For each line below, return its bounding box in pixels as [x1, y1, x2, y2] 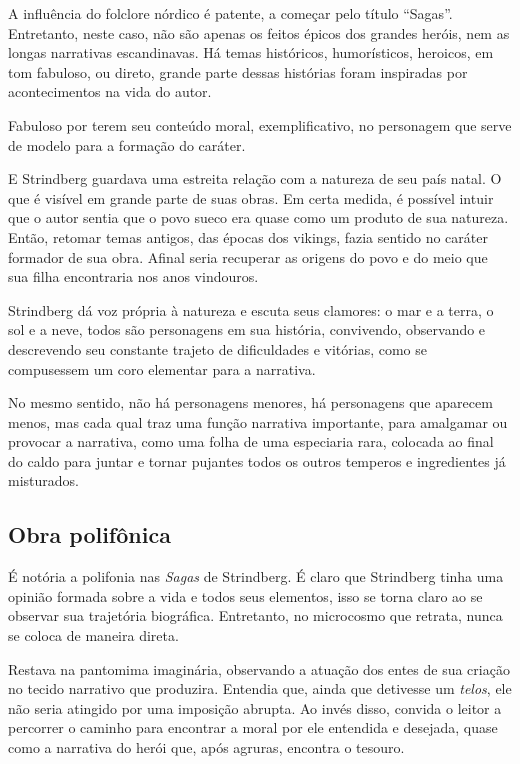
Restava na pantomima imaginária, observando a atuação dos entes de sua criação [8, 658, 510, 679]
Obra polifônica [8, 519, 171, 550]
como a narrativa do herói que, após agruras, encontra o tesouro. [8, 737, 405, 758]
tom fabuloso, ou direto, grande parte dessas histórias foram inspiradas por [8, 61, 468, 82]
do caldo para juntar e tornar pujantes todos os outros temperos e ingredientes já [8, 450, 506, 471]
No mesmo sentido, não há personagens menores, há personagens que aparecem [8, 392, 493, 413]
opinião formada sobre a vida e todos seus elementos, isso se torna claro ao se [8, 585, 483, 606]
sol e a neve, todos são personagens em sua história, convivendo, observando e [8, 319, 486, 340]
